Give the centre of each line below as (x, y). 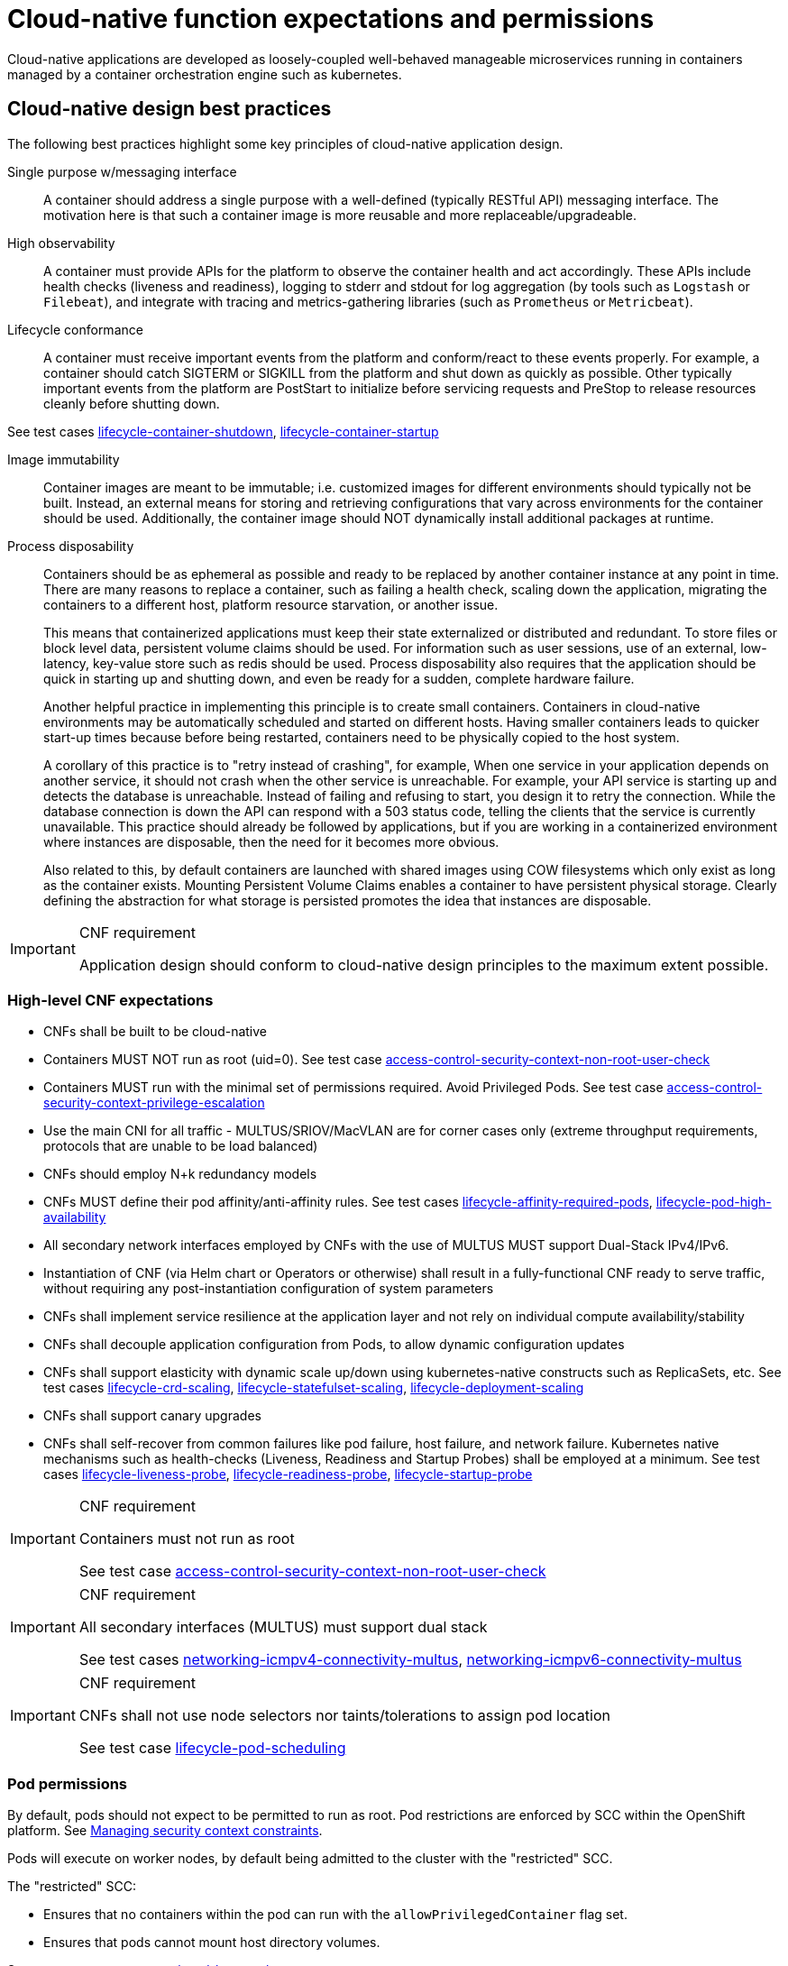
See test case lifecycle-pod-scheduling (212, 1748)
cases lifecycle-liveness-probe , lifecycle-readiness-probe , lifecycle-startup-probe (288, 1474)
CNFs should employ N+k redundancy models (180, 1174)
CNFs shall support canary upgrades (152, 1416)
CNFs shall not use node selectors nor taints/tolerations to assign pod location (344, 1716)
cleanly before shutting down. (132, 403)
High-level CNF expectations (110, 1000)
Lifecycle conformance (75, 329)
